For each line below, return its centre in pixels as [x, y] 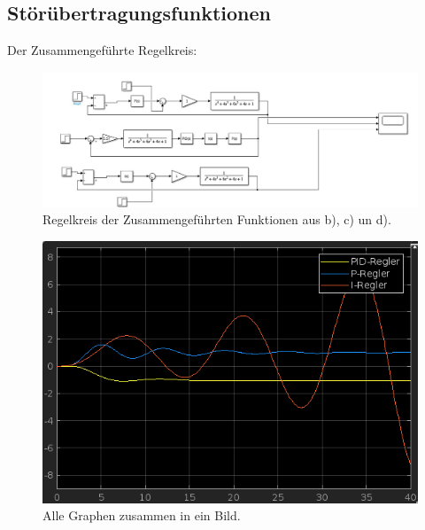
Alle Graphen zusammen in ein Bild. [142, 515]
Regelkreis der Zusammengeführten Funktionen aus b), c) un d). [217, 219]
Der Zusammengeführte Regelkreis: [102, 50]
